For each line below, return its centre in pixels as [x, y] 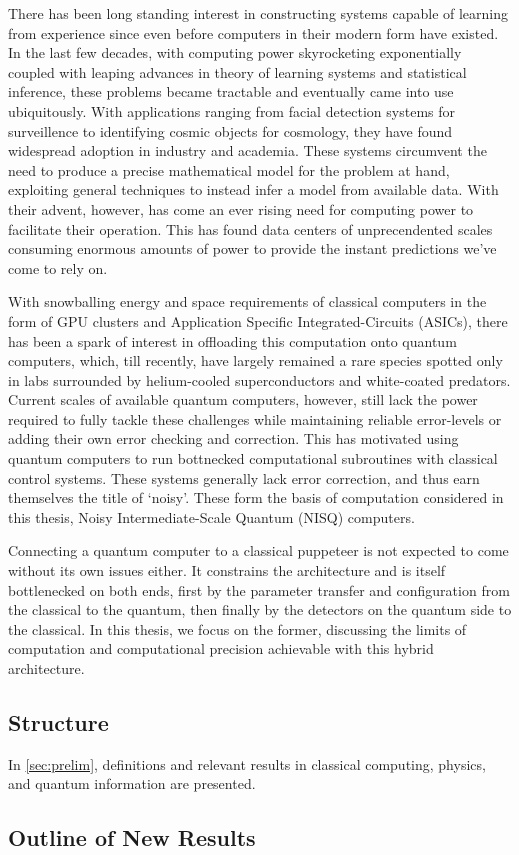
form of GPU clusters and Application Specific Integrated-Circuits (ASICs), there [258, 320]
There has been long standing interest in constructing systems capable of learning [258, 13]
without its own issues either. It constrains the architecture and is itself [227, 570]
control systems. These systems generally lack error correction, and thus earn [244, 477]
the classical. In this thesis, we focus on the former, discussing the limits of [237, 628]
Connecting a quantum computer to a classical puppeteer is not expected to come [258, 550]
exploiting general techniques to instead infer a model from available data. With [253, 189]
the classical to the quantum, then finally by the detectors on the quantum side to [260, 609]
